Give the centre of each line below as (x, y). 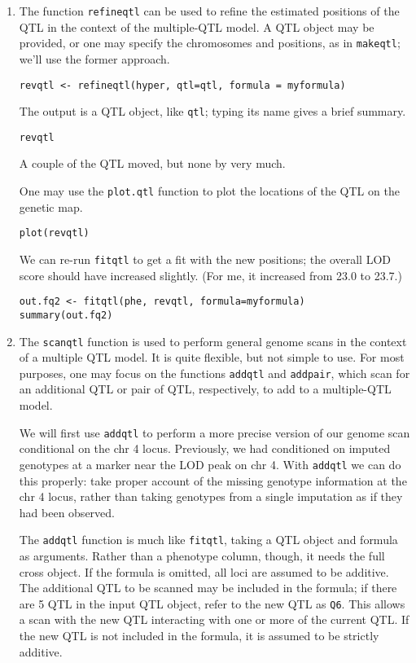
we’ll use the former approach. (94, 58)
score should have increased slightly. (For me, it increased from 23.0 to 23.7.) (210, 275)
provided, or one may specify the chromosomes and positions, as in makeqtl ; (210, 43)
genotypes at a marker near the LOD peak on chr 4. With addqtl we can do (210, 464)
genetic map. (51, 206)
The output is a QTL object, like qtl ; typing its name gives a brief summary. (212, 111)
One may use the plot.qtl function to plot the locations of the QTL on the (209, 191)
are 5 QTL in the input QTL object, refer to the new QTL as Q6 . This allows (212, 603)
